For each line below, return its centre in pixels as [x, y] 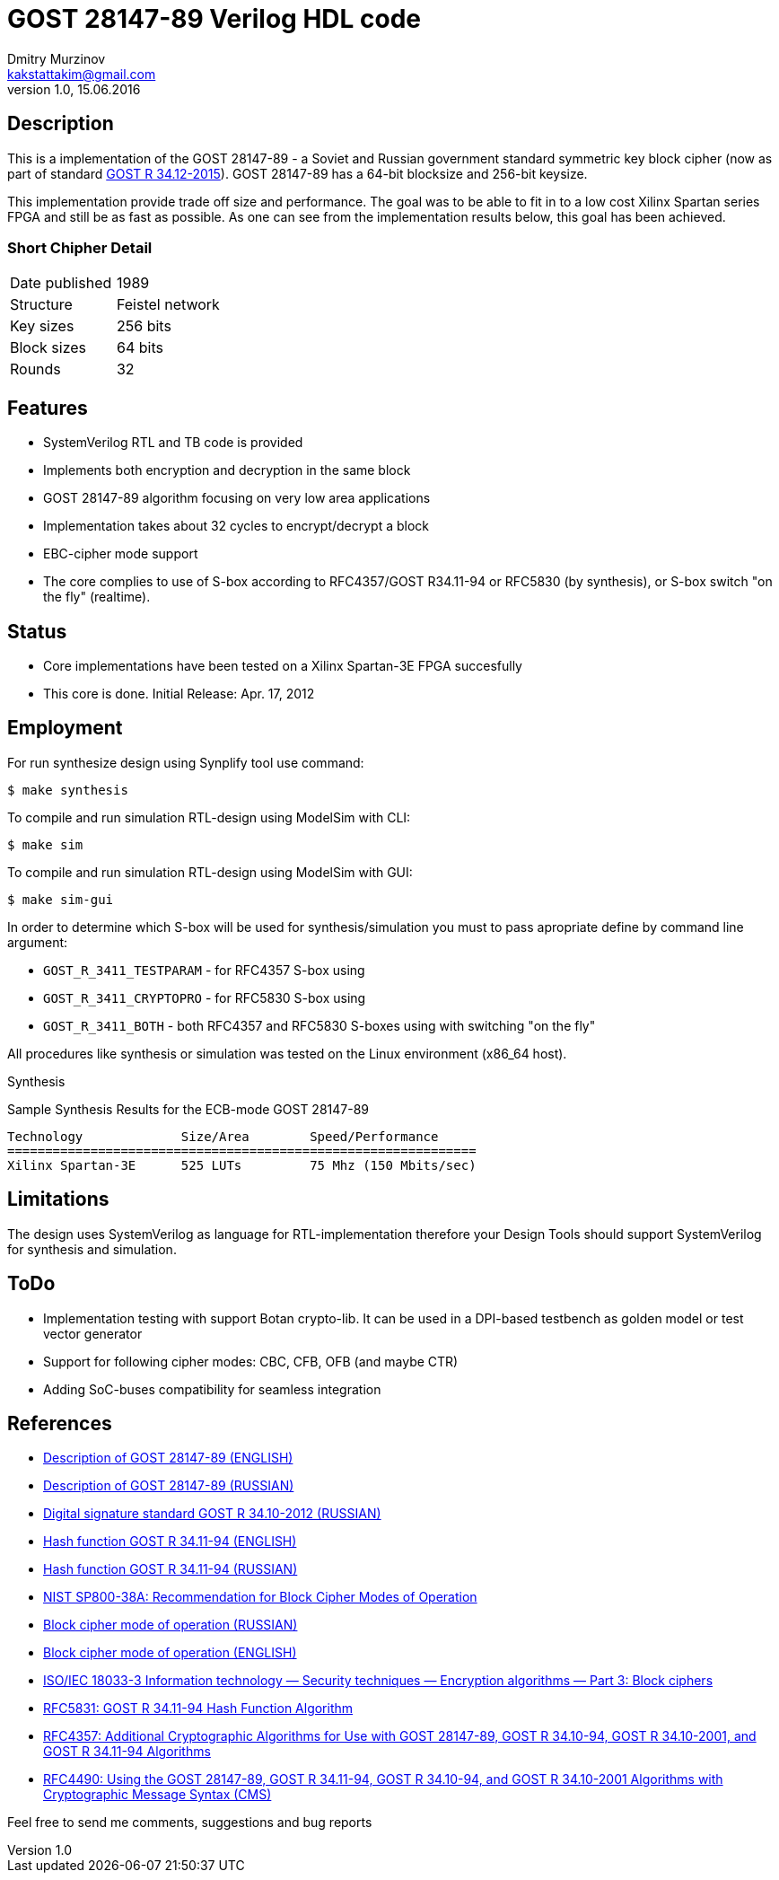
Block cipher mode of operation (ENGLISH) [170, 1653]
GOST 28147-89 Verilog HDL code [214, 19]
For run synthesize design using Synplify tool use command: [186, 762]
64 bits [140, 348]
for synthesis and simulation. [92, 1249]
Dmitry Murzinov [57, 58]
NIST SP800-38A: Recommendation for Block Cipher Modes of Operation [260, 1597]
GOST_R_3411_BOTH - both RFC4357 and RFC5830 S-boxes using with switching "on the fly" [319, 1025]
